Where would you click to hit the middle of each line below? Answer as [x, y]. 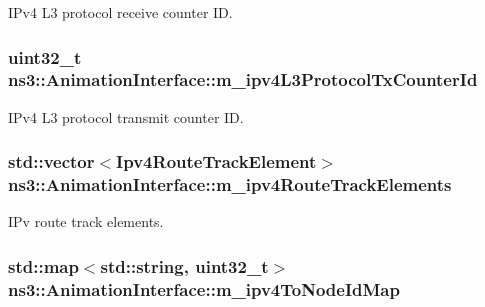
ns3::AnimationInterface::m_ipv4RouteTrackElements [230, 184]
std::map [43, 265]
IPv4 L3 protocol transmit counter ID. [126, 116]
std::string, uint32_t [184, 265]
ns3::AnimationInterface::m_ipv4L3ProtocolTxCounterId [243, 79]
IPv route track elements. [86, 221]
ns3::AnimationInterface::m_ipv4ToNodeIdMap [204, 288]
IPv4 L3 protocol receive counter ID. [120, 12]
